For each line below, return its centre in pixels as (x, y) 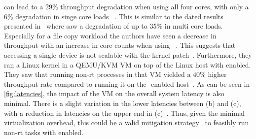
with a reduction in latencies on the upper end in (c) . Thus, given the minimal (124, 113)
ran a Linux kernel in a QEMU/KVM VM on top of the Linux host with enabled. (128, 64)
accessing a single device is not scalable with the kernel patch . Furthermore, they (128, 54)
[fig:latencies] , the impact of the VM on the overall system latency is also (114, 93)
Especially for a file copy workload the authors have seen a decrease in (110, 35)
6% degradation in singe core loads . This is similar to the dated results (114, 16)
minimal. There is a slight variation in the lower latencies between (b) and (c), (123, 103)
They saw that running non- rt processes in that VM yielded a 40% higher (115, 74)
